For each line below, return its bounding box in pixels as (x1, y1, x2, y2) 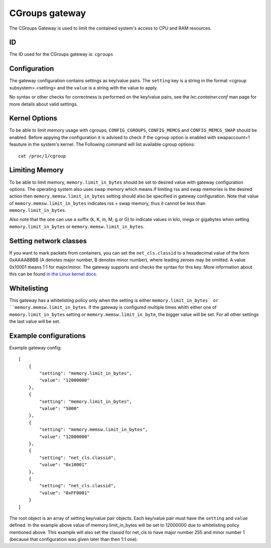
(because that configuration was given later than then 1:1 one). (9, 536, 138, 542)
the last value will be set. (9, 318, 60, 324)
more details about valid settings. (9, 101, 78, 107)
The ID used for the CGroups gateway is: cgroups (9, 51, 113, 57)
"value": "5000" (39, 406, 79, 411)
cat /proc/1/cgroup (18, 153, 66, 159)
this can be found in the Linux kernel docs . (9, 271, 97, 277)
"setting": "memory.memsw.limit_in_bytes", (39, 427, 148, 432)
